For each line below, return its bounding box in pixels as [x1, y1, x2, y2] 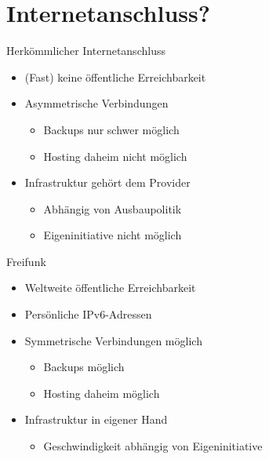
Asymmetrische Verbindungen [24, 95, 169, 111]
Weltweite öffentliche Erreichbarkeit [24, 279, 196, 296]
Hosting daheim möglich [43, 384, 160, 401]
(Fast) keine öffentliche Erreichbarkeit [24, 68, 206, 85]
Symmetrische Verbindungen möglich [24, 332, 202, 348]
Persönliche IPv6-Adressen [24, 306, 152, 322]
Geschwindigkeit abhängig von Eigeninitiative [43, 438, 263, 454]
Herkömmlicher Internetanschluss [6, 42, 165, 59]
